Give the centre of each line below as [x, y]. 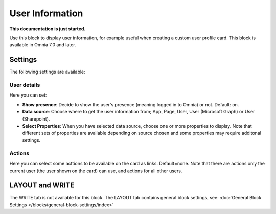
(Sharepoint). [36, 119]
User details [25, 85]
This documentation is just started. [48, 29]
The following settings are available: [47, 72]
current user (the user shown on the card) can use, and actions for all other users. [96, 171]
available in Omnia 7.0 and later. [43, 45]
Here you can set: [28, 95]
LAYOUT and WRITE [42, 186]
